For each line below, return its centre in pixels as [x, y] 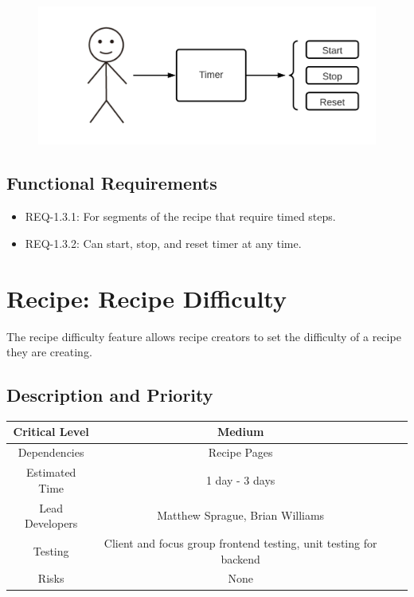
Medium [240, 432]
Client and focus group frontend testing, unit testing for [240, 543]
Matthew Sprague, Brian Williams [241, 515]
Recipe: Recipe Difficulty [146, 298]
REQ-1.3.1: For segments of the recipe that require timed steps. [180, 216]
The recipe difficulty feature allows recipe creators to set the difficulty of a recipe [204, 336]
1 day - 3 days [240, 479]
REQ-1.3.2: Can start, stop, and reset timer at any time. [163, 243]
